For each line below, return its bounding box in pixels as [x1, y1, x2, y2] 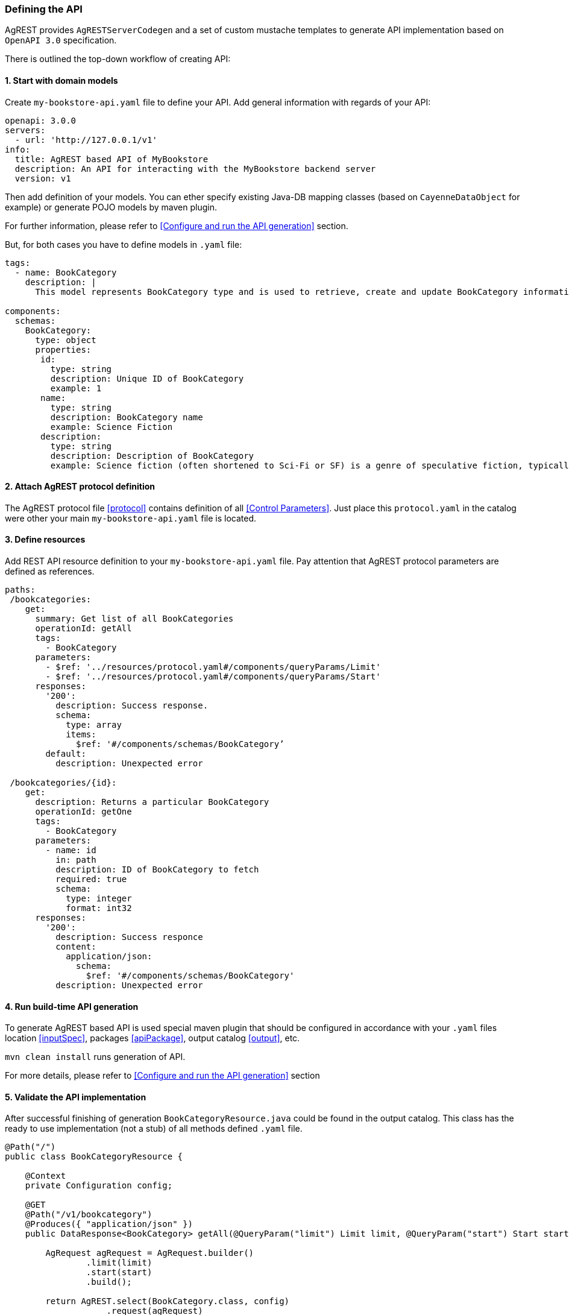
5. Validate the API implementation [5, 1091, 146, 1102]
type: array [66, 720, 122, 730]
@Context [25, 1171, 66, 1181]
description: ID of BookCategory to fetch [55, 865, 259, 875]
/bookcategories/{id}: [10, 778, 117, 788]
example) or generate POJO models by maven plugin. [5, 201, 217, 212]
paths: [5, 585, 36, 595]
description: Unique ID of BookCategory [50, 373, 244, 383]
